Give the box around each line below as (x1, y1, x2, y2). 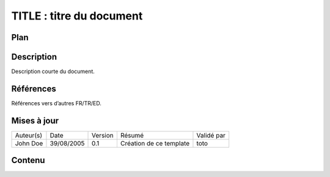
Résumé (120, 131, 144, 139)
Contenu (11, 155, 45, 165)
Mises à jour (11, 116, 59, 126)
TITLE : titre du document (11, 9, 143, 23)
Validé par (196, 131, 226, 139)
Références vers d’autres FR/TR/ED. (11, 99, 102, 106)
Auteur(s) (15, 131, 43, 139)
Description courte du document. (11, 68, 95, 75)
